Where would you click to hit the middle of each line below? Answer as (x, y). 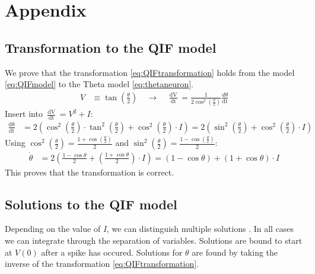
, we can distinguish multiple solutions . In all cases (201, 229)
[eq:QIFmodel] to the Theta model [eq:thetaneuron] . (99, 84)
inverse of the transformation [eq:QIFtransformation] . (102, 264)
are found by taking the (235, 252)
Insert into (24, 114)
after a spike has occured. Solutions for (112, 252)
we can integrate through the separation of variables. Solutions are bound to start (154, 240)
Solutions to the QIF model (91, 204)
